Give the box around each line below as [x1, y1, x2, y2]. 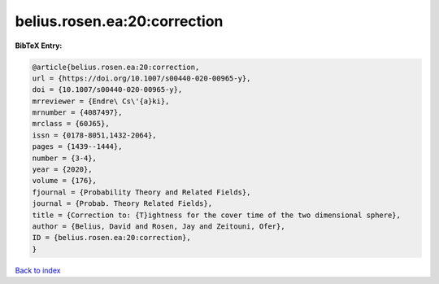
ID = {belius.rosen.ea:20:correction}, [32, 233, 191, 242]
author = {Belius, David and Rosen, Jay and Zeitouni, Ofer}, [32, 222, 285, 231]
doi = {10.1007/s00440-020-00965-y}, [32, 85, 183, 94]
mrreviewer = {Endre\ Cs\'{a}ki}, [32, 96, 170, 106]
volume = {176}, [32, 176, 98, 186]
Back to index [15, 265, 61, 275]
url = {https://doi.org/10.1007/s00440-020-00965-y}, [32, 73, 251, 83]
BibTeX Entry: [15, 41, 63, 50]
